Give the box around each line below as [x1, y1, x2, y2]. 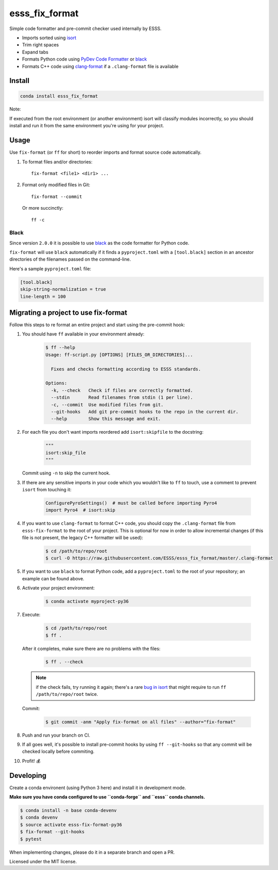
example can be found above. [22, 575, 85, 581]
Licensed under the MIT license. [9, 858, 77, 864]
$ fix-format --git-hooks [20, 829, 85, 835]
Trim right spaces [22, 42, 59, 48]
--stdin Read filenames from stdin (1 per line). [51, 395, 193, 401]
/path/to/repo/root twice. [36, 691, 99, 697]
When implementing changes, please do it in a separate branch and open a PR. [9, 849, 175, 855]
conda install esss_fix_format [20, 93, 99, 99]
